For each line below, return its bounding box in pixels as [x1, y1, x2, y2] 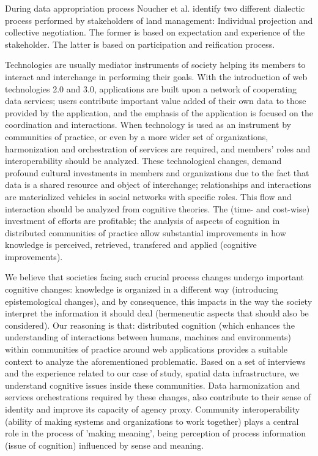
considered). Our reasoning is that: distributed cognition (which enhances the [5, 318, 295, 331]
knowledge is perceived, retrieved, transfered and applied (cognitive [5, 238, 257, 251]
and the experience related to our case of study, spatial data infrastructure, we [5, 367, 299, 379]
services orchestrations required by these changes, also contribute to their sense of [5, 391, 311, 403]
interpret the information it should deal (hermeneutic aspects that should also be [5, 307, 309, 320]
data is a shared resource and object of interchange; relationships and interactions [5, 178, 311, 191]
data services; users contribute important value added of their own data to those [5, 94, 306, 107]
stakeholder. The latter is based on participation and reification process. [5, 37, 275, 50]
